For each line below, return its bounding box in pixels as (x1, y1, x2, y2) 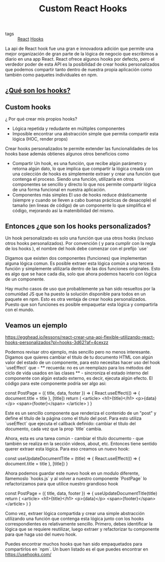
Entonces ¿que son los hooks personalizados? (5, 222, 151, 230)
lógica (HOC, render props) (12, 136, 68, 142)
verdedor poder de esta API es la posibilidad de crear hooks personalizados (5, 61, 160, 67)
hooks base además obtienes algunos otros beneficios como (5, 151, 129, 157)
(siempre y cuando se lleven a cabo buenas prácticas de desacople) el (12, 197, 157, 203)
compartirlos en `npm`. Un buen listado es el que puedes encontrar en (5, 546, 148, 552)
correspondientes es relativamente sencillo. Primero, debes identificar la (5, 521, 153, 527)
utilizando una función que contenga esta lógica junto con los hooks (5, 516, 144, 522)
